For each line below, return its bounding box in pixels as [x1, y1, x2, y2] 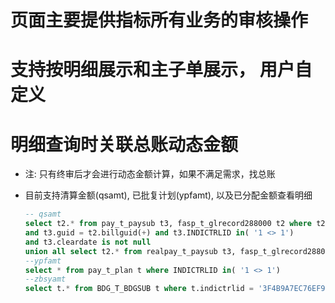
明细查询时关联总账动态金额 [10, 133, 239, 156]
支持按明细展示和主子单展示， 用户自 [10, 59, 313, 81]
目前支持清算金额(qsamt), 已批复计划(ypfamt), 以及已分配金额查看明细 [24, 189, 313, 201]
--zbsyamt [24, 274, 67, 285]
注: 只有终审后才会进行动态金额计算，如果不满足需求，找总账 [24, 168, 276, 180]
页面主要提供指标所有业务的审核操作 [10, 9, 309, 32]
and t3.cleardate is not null [24, 237, 152, 247]
